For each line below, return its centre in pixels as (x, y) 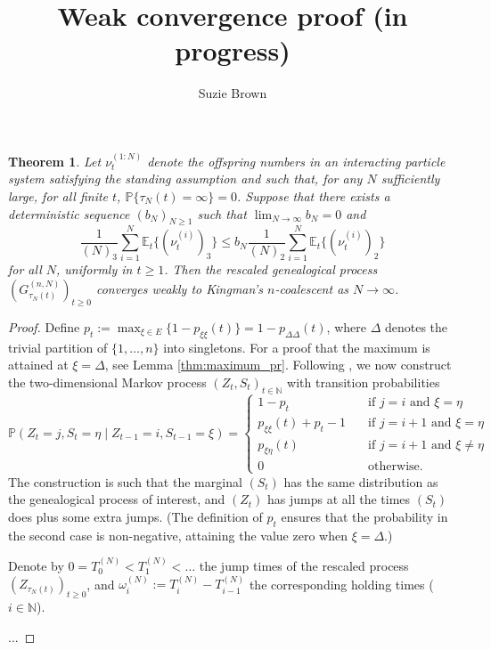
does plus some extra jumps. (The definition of (135, 516)
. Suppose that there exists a (314, 195)
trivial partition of (58, 347)
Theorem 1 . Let (55, 161)
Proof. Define (44, 326)
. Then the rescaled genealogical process (271, 269)
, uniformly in (94, 269)
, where (346, 326)
